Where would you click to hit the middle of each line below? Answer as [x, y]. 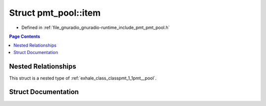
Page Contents [25, 36]
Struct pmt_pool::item [55, 13]
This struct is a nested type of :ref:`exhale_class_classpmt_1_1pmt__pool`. [83, 78]
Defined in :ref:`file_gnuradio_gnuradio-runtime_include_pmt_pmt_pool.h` [96, 27]
